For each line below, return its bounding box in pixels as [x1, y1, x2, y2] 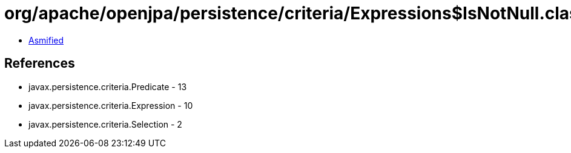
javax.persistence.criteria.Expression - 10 [28, 100, 193, 111]
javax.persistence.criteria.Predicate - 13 [28, 81, 187, 92]
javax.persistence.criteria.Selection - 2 [28, 119, 182, 129]
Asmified [28, 34, 64, 45]
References [4, 56, 75, 71]
